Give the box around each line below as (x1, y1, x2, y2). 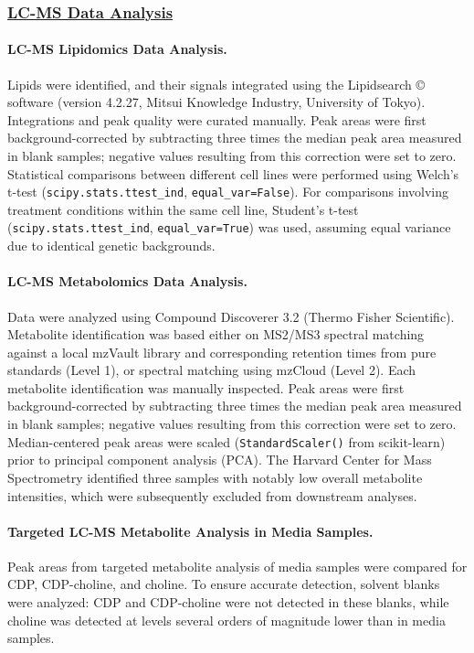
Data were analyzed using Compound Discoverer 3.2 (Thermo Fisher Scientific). (7, 306, 455, 326)
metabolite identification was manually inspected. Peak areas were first (7, 378, 405, 397)
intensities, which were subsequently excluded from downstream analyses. (7, 486, 417, 505)
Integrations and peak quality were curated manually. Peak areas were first (7, 110, 427, 129)
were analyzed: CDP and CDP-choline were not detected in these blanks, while (7, 593, 449, 612)
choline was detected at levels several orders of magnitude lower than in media (7, 610, 446, 629)
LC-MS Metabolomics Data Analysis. (7, 272, 248, 291)
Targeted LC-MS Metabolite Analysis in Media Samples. (7, 521, 374, 541)
